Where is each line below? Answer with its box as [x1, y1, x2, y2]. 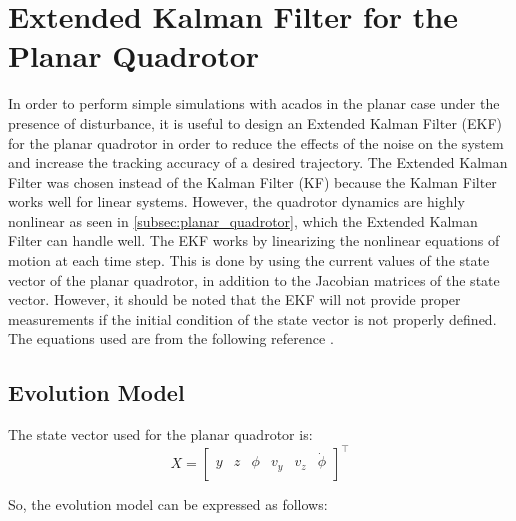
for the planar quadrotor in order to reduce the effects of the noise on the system [8, 132, 504, 153]
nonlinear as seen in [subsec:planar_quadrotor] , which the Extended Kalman [8, 210, 478, 231]
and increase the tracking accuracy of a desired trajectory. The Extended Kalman [8, 152, 508, 173]
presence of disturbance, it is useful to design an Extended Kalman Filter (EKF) [8, 112, 503, 133]
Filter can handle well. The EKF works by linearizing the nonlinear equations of [8, 230, 500, 251]
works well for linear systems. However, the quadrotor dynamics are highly [8, 191, 465, 212]
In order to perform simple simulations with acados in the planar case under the [8, 93, 500, 114]
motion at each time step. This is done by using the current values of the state [8, 250, 490, 271]
